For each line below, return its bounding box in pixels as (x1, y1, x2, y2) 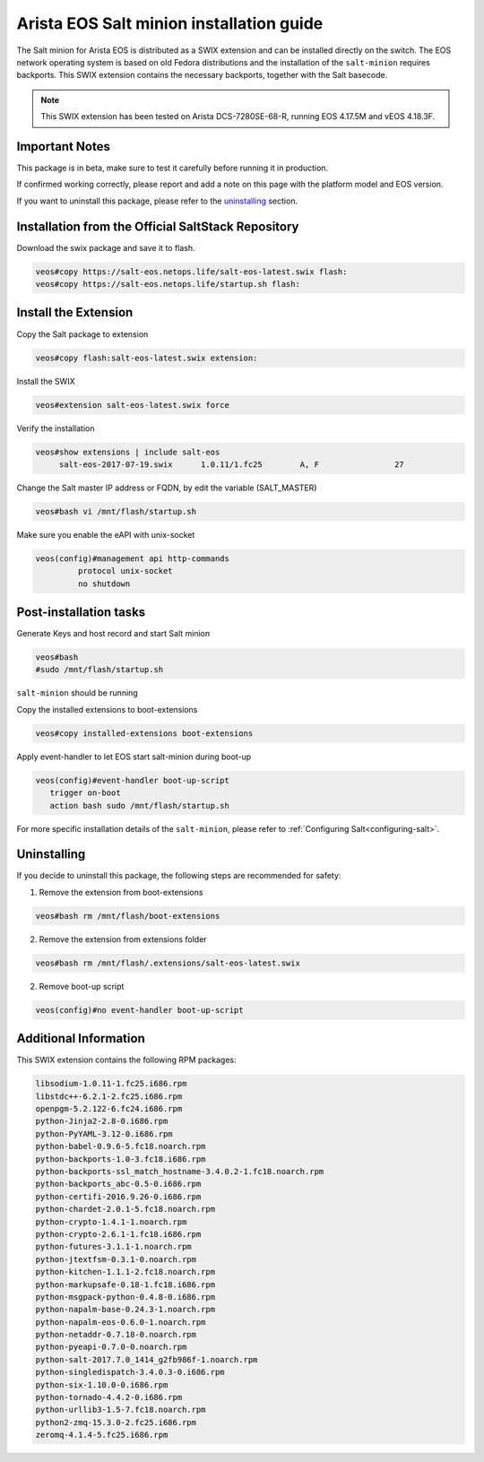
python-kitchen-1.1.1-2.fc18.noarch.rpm (35, 1267, 215, 1277)
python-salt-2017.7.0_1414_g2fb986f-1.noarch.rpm (35, 1354, 258, 1364)
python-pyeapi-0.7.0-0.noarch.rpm (35, 1342, 187, 1353)
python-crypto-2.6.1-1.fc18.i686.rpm (35, 1229, 202, 1239)
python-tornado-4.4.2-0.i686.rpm (35, 1392, 183, 1403)
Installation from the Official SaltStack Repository (16, 219, 299, 234)
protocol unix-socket (77, 566, 174, 576)
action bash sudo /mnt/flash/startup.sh (49, 800, 230, 810)
